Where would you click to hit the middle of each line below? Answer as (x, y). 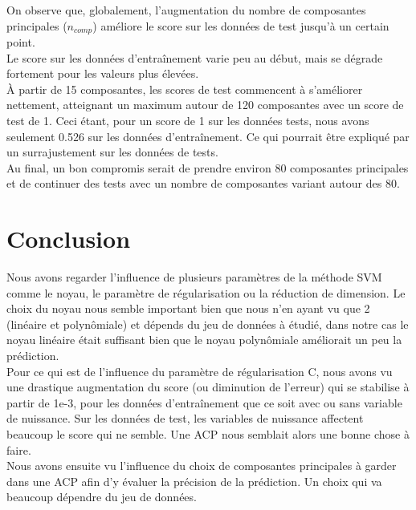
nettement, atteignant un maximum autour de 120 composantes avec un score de (205, 105)
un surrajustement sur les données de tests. (112, 152)
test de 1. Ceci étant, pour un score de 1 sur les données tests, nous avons (188, 121)
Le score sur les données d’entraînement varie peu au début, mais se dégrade (195, 57)
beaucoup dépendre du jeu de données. (102, 497)
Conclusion (69, 239)
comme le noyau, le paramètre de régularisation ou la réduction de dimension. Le (206, 292)
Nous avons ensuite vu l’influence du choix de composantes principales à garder (202, 465)
